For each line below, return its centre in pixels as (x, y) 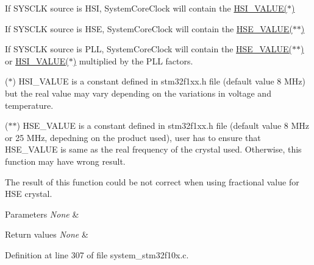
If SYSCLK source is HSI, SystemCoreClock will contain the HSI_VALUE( (146, 8)
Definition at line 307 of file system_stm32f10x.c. (97, 254)
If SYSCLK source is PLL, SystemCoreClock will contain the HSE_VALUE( (149, 49)
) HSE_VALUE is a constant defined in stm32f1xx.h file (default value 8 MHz (163, 126)
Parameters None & (42, 214)
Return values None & (47, 234)
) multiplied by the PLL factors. (133, 60)
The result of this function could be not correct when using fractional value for (152, 181)
